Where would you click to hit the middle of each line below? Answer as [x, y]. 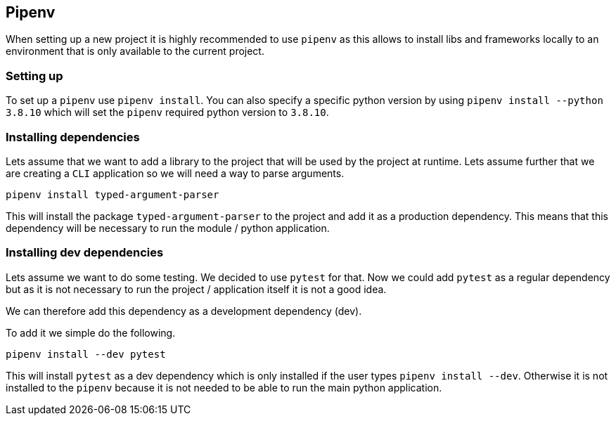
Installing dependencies [73, 137]
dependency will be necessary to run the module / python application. [168, 228]
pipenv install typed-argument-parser [113, 194]
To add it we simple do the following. [91, 332]
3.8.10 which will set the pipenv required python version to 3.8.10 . [167, 112]
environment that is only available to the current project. [135, 51]
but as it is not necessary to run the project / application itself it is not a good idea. [196, 289]
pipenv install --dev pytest [86, 354]
